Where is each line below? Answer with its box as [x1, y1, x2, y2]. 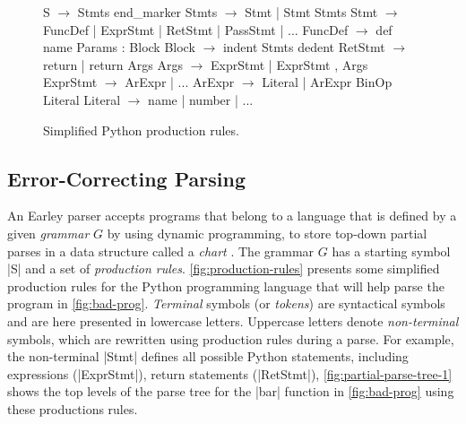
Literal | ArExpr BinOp [262, 73, 393, 91]
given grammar [7, 223, 90, 242]
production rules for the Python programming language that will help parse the [7, 276, 444, 295]
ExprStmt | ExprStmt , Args [211, 55, 368, 74]
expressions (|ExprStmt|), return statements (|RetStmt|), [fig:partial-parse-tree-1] [7, 364, 453, 383]
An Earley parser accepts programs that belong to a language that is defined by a [7, 206, 457, 225]
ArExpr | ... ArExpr [125, 73, 235, 91]
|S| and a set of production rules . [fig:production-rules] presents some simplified [7, 259, 440, 278]
